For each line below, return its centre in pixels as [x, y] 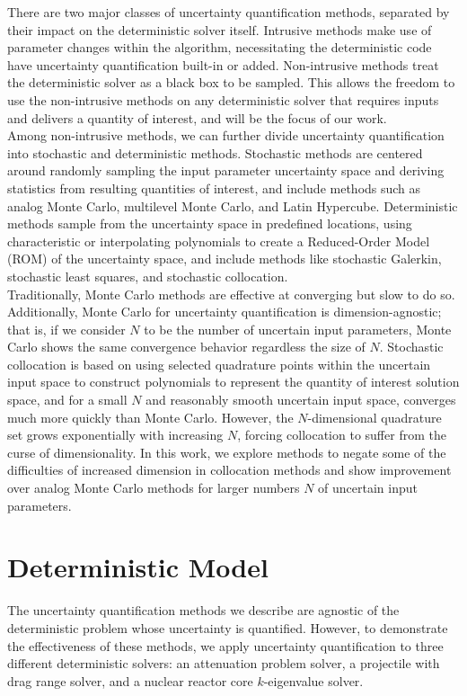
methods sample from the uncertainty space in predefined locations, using [210, 223]
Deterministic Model [138, 567]
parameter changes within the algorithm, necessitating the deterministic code [220, 47]
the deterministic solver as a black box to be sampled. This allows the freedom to [231, 82]
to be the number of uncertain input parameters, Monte [298, 329]
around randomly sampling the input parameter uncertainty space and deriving [226, 170]
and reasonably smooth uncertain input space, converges [301, 400]
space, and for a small [67, 400]
